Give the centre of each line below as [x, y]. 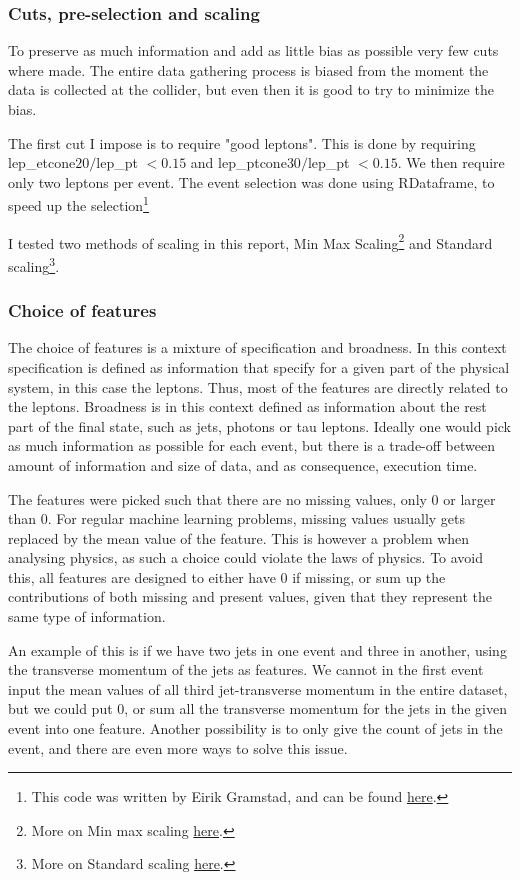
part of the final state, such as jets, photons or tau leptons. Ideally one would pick [259, 425]
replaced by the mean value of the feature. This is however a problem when [239, 537]
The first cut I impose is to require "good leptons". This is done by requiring [242, 142]
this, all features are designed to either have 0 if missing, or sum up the [227, 576]
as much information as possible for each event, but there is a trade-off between [251, 445]
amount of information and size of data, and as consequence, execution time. [243, 464]
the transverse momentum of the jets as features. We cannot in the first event [246, 669]
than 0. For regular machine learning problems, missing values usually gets [237, 518]
